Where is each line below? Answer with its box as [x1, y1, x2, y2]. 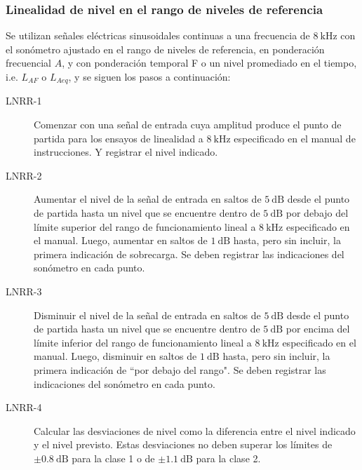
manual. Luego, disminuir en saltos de [34, 349, 197, 363]
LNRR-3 [6, 283, 42, 298]
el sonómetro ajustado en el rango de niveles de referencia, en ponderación [6, 41, 325, 56]
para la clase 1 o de [72, 450, 155, 465]
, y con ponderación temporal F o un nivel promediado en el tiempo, [62, 55, 357, 70]
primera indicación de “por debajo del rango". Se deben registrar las [34, 362, 326, 377]
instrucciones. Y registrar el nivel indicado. [34, 145, 218, 159]
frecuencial [6, 55, 51, 70]
